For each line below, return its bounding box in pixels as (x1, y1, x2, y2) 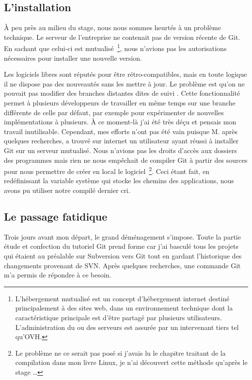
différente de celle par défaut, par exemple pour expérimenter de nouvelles (4, 107, 224, 117)
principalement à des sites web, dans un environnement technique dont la (15, 303, 233, 313)
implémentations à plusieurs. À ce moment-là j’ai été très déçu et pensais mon (4, 117, 236, 127)
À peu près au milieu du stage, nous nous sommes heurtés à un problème (4, 22, 221, 33)
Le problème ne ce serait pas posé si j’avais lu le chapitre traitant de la (15, 347, 226, 358)
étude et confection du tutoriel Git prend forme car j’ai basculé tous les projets (4, 241, 238, 251)
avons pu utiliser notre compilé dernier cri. (4, 185, 130, 195)
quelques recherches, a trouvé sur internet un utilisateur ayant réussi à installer (4, 136, 239, 146)
